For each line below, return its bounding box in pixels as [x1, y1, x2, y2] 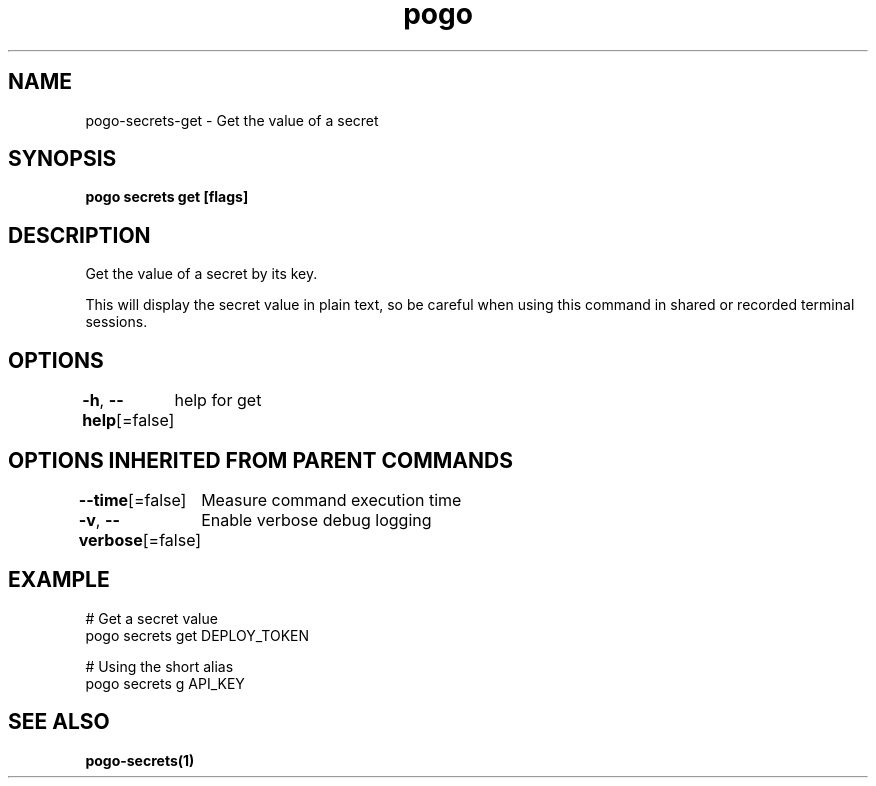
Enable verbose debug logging [201, 509, 432, 530]
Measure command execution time [201, 489, 462, 510]
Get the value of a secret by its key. [85, 265, 318, 283]
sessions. [85, 313, 148, 331]
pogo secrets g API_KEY [85, 674, 245, 692]
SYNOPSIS [8, 146, 117, 172]
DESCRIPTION [8, 222, 151, 248]
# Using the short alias [85, 657, 234, 675]
